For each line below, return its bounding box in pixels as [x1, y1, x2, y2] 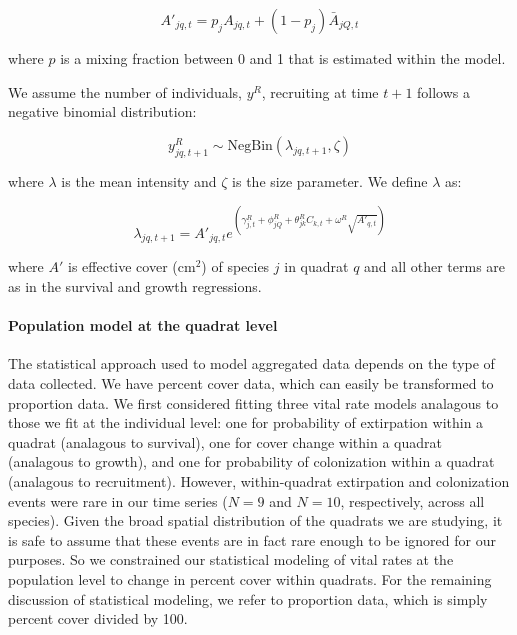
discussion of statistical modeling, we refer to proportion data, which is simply [8, 588, 488, 609]
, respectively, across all [340, 490, 485, 511]
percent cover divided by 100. [8, 608, 188, 629]
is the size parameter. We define [232, 170, 428, 191]
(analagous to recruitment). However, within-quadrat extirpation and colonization [8, 471, 510, 492]
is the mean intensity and [61, 170, 217, 191]
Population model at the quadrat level [8, 315, 278, 336]
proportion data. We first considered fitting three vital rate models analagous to [8, 392, 499, 413]
